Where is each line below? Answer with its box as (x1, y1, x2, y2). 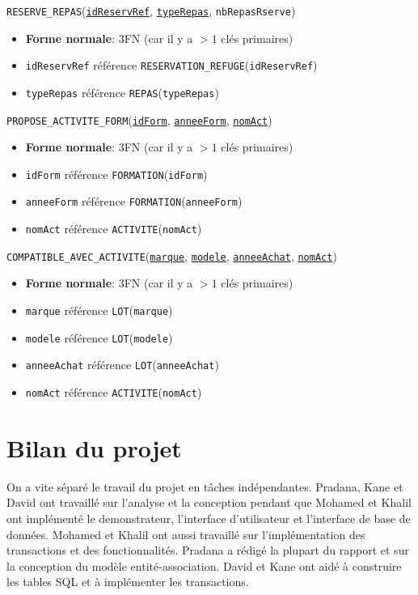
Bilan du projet (6, 431, 182, 464)
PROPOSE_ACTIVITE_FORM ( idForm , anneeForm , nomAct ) (6, 111, 272, 128)
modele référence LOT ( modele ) (25, 329, 173, 346)
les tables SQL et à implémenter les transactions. (6, 573, 249, 590)
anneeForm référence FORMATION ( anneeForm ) (25, 193, 243, 210)
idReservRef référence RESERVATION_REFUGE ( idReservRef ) (25, 57, 318, 74)
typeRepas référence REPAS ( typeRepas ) (25, 83, 219, 100)
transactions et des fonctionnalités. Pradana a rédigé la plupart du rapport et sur (6, 542, 409, 559)
